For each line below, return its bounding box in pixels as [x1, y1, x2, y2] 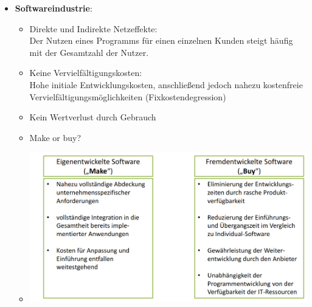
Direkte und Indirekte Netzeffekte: [29, 22, 158, 35]
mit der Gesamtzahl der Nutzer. [29, 46, 149, 58]
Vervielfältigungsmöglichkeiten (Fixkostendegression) [29, 90, 226, 103]
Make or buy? [29, 131, 81, 143]
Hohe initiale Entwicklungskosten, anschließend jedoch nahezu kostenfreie [29, 78, 303, 91]
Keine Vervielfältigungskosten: [29, 66, 142, 79]
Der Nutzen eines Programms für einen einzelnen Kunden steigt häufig [29, 34, 293, 47]
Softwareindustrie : [15, 2, 92, 14]
